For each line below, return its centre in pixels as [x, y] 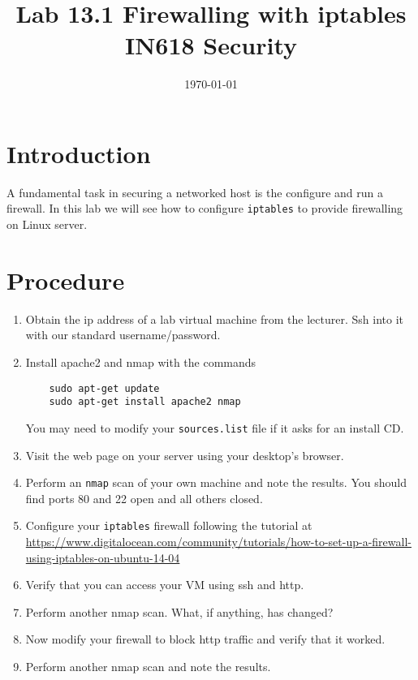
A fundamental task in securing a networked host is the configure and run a [195, 192]
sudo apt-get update [104, 388]
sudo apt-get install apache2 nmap [145, 402]
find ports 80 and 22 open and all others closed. [144, 498]
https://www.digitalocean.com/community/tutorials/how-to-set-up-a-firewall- [218, 542]
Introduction [79, 153]
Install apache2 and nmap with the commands [141, 362]
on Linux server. [47, 224]
